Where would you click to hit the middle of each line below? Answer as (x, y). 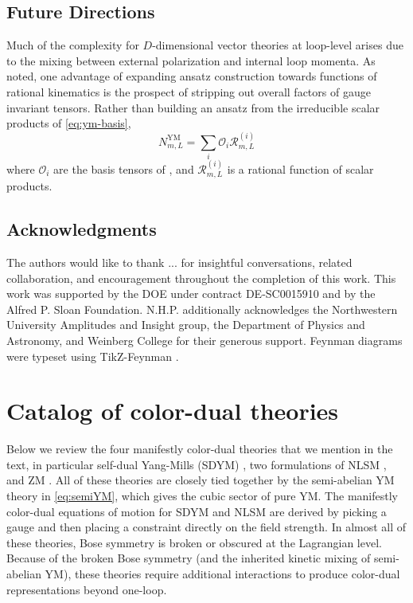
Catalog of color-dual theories (173, 411)
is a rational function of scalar (300, 168)
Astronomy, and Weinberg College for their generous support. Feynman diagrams (205, 340)
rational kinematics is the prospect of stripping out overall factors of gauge (189, 91)
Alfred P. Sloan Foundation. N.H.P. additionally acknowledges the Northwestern (202, 309)
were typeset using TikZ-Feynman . (93, 356)
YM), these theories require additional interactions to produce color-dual (222, 573)
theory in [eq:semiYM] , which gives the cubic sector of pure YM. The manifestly (202, 495)
